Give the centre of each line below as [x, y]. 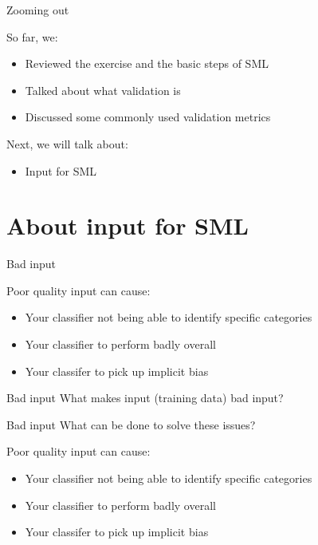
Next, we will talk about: [67, 143]
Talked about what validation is [103, 90]
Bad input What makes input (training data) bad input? [145, 398]
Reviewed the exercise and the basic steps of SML [147, 63]
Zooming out [38, 10]
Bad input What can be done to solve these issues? [131, 424]
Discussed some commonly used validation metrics [148, 117]
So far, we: [32, 36]
